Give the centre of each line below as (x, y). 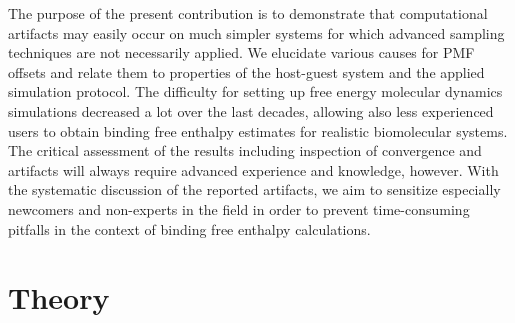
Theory (59, 297)
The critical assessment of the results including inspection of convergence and (245, 150)
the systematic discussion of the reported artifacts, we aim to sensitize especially (254, 189)
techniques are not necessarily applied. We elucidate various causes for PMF (241, 52)
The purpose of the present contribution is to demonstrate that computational (248, 13)
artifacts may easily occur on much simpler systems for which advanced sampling (256, 32)
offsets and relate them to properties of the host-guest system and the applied (246, 71)
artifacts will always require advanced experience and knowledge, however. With (253, 169)
